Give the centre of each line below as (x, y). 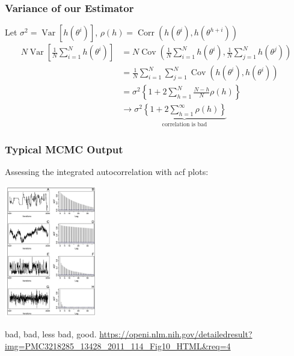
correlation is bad (185, 125)
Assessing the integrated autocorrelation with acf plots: (107, 171)
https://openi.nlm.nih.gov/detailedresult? (176, 334)
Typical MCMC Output (64, 149)
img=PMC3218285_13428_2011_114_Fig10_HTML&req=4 (118, 345)
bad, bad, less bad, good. (51, 334)
